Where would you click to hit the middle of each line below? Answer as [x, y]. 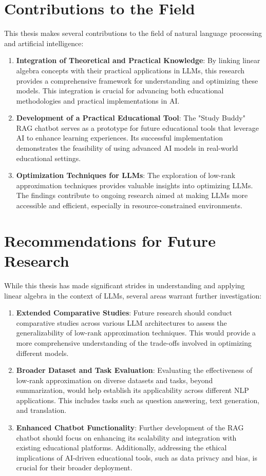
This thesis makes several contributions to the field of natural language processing [133, 33]
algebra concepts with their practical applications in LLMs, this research [130, 70]
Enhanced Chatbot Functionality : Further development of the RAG [130, 428]
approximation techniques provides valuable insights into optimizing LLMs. [135, 185]
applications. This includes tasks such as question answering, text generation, [138, 400]
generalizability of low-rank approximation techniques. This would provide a [136, 333]
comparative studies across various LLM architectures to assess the [121, 322]
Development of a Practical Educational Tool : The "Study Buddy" [131, 118]
